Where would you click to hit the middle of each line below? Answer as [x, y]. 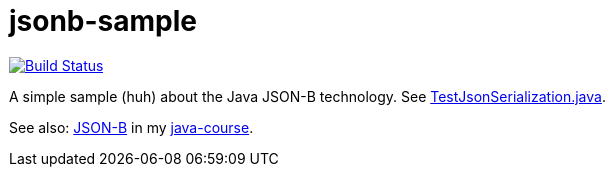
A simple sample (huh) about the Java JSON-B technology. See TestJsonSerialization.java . [307, 96]
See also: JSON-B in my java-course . [131, 127]
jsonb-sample [103, 21]
